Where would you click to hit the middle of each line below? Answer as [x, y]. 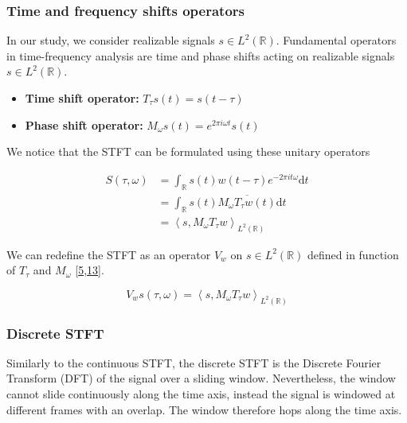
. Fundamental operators [336, 40]
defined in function [353, 254]
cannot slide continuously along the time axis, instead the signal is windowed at [201, 394]
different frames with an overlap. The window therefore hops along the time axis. [204, 409]
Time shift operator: [82, 98]
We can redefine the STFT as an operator [109, 254]
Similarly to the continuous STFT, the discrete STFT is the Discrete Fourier [194, 362]
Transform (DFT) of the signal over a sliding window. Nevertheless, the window [201, 378]
